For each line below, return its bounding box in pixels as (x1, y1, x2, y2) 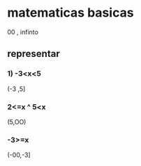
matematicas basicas (7, 5, 134, 21)
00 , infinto (7, 28, 38, 36)
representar (7, 48, 61, 60)
